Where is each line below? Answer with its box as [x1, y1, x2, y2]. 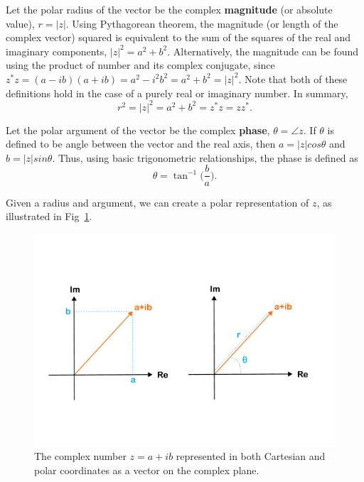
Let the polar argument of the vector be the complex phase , [6, 122, 270, 137]
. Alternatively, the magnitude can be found [167, 43, 359, 58]
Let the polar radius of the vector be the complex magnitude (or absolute [6, 2, 333, 16]
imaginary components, [6, 43, 107, 58]
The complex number [34, 449, 127, 464]
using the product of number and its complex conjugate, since [6, 57, 275, 72]
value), [6, 16, 35, 31]
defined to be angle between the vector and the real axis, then [6, 136, 276, 151]
